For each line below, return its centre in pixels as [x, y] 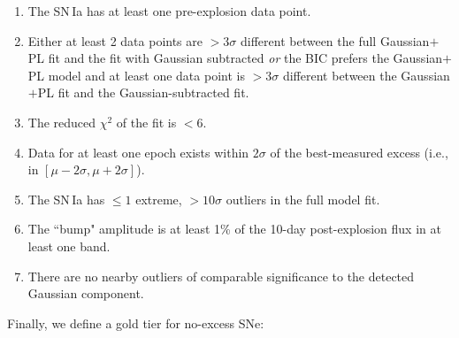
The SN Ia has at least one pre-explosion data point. [169, 11]
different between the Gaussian [366, 75]
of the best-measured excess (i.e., [359, 152]
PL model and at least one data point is [136, 75]
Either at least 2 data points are [115, 40]
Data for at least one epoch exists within [138, 152]
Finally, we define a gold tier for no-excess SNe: [136, 323]
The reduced [62, 122]
